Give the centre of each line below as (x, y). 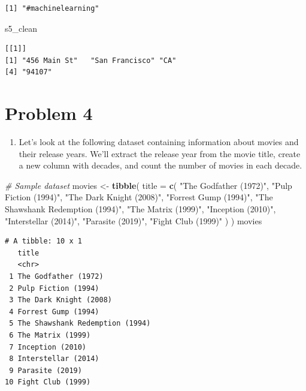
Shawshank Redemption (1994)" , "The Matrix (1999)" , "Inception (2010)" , (140, 209)
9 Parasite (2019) (46, 370)
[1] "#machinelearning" (52, 8)
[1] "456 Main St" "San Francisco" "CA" (91, 60)
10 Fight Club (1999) (48, 382)
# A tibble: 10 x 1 (43, 241)
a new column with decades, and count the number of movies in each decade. (160, 165)
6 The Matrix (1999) (50, 335)
